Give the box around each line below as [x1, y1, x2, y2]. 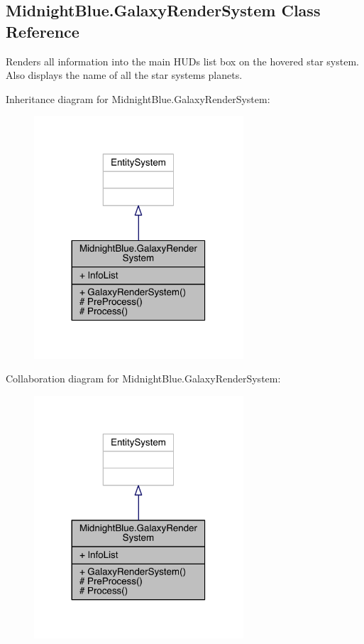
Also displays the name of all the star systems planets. [6, 68, 243, 82]
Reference [6, 20, 79, 42]
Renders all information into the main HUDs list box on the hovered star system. [6, 53, 359, 68]
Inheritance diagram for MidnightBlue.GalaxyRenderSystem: [6, 91, 270, 106]
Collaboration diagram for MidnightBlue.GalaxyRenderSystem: [6, 371, 281, 386]
